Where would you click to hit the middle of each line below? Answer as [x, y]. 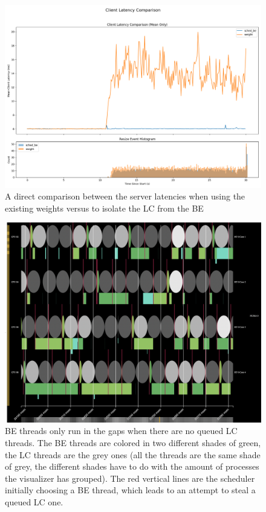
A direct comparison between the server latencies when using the [125, 196]
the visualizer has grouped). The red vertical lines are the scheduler [130, 478]
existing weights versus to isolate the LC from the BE [104, 208]
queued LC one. [34, 502]
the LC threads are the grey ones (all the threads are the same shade [133, 454]
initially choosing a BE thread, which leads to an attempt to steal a [130, 490]
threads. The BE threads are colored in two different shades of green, [133, 443]
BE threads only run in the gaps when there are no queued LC [121, 431]
